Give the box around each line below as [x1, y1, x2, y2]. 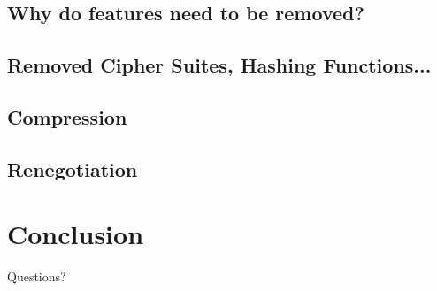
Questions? [7, 267, 66, 286]
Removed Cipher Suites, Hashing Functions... [7, 51, 432, 79]
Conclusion [7, 216, 144, 252]
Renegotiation [7, 155, 138, 182]
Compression [7, 103, 127, 130]
